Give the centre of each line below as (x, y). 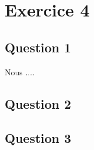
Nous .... (20, 71)
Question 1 (38, 47)
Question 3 (38, 138)
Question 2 (38, 103)
